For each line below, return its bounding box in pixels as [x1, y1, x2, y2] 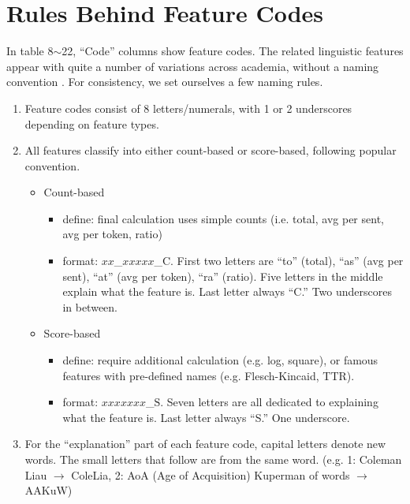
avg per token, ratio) [62, 226, 162, 242]
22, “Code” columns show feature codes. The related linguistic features [61, 43, 404, 59]
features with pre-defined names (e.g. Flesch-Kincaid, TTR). [62, 367, 355, 383]
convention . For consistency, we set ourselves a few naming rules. [6, 73, 323, 90]
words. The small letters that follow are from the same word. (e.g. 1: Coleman [24, 451, 402, 467]
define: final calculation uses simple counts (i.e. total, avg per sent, [62, 210, 384, 226]
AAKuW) [24, 482, 73, 498]
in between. [62, 298, 117, 315]
